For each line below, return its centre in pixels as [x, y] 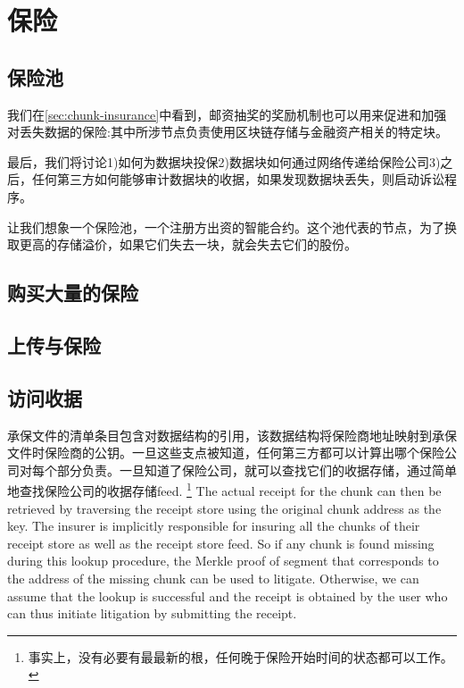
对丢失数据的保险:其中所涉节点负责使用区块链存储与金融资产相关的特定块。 [228, 132]
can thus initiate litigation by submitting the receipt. [152, 613]
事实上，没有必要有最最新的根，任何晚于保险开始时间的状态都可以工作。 [240, 656]
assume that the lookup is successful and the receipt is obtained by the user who [228, 596]
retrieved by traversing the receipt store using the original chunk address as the [224, 508]
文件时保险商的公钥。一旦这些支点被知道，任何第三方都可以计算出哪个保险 [226, 453]
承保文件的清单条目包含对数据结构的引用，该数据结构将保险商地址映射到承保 [232, 435]
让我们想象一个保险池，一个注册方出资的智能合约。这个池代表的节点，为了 [226, 227]
